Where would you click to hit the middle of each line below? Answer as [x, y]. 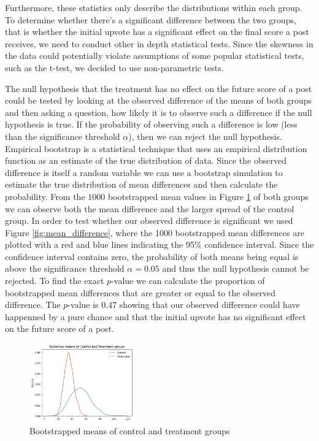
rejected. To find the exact [55, 281]
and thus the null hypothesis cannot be [236, 268]
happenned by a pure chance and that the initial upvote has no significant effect [156, 316]
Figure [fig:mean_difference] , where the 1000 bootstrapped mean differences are [155, 232]
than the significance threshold [63, 136]
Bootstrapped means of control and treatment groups [130, 430]
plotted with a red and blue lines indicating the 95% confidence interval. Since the [159, 244]
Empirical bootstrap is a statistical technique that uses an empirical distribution [156, 148]
